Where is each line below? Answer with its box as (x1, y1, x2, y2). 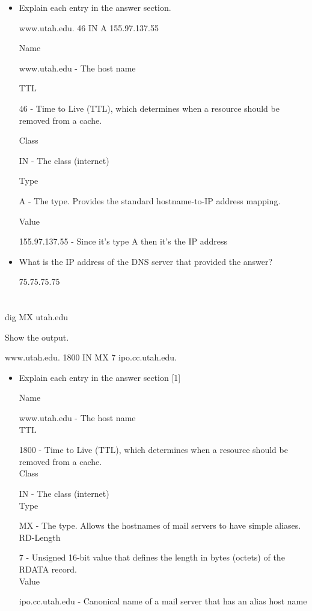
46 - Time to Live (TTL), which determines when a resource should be (19, 102, 280, 114)
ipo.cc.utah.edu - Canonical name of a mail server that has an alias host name (19, 595, 307, 607)
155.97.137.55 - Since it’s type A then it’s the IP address (19, 235, 228, 248)
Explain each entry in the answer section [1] (19, 371, 181, 383)
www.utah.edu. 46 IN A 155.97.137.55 (19, 21, 159, 34)
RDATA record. (19, 563, 77, 575)
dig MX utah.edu (5, 311, 69, 323)
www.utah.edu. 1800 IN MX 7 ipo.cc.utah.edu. (5, 351, 177, 363)
